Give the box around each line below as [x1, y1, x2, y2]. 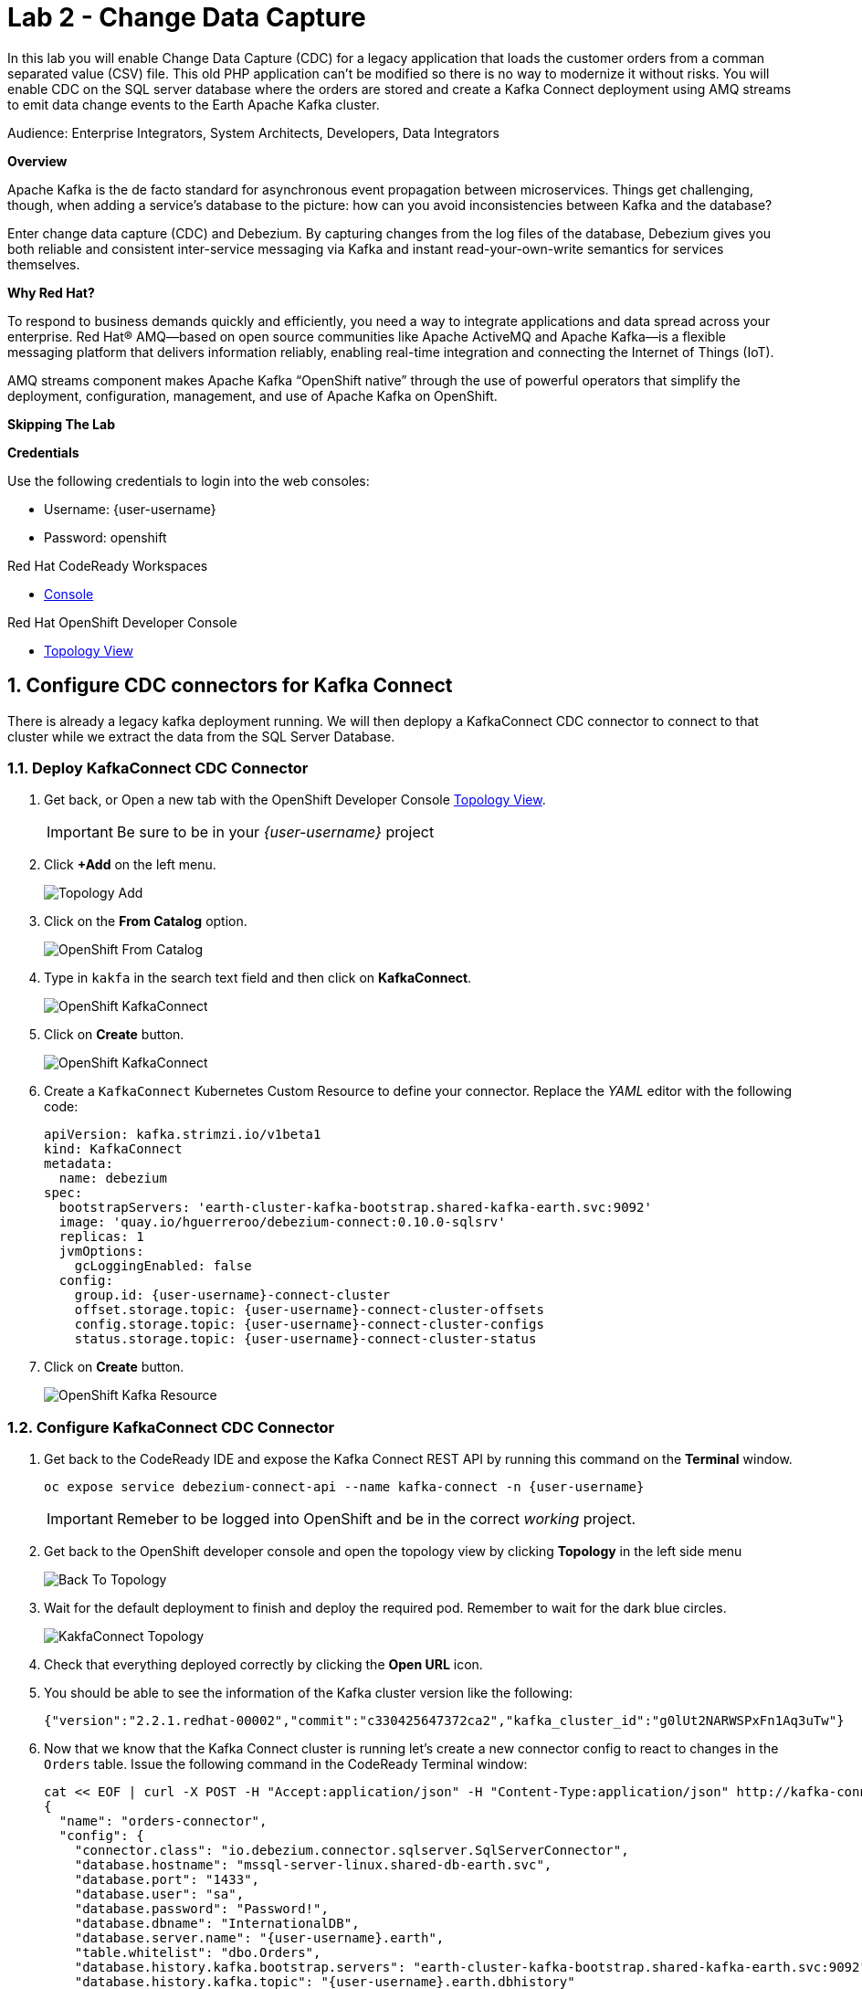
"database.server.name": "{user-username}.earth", [74, 1931, 445, 1946]
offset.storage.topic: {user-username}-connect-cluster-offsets [74, 1302, 544, 1318]
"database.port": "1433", [74, 1872, 260, 1888]
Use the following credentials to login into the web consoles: [7, 472, 370, 489]
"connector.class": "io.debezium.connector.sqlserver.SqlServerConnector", [74, 1843, 629, 1858]
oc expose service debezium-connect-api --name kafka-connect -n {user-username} [44, 1479, 645, 1495]
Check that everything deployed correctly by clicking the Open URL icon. [44, 1657, 483, 1673]
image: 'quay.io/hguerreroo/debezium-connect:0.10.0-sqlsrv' [58, 1215, 506, 1230]
